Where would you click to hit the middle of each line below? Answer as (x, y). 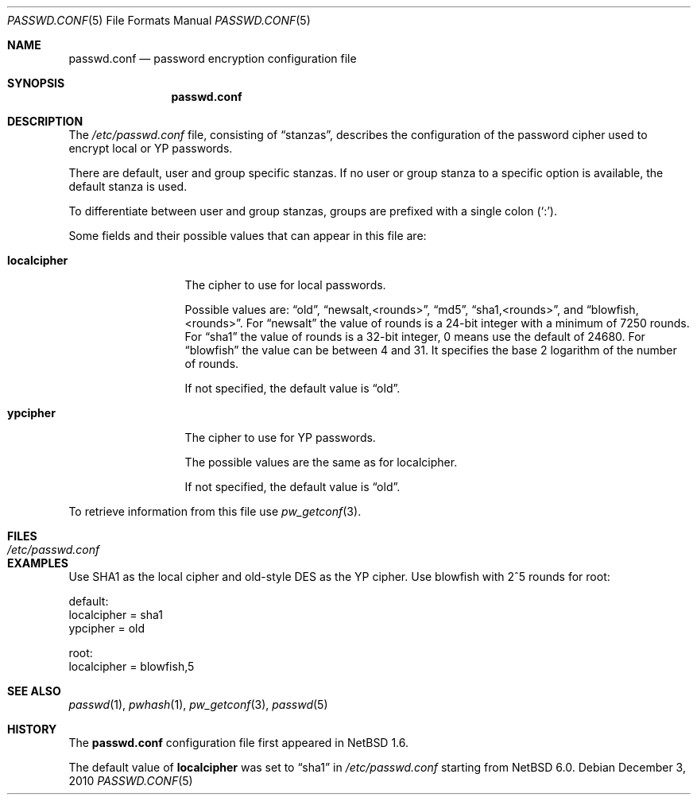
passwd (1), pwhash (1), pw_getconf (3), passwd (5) (198, 704)
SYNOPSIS (36, 83)
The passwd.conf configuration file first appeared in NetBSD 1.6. (239, 743)
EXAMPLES (38, 563)
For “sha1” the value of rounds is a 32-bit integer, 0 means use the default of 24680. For (415, 337)
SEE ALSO (34, 691)
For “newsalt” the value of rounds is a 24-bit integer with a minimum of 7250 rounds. (468, 323)
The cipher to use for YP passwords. (280, 437)
